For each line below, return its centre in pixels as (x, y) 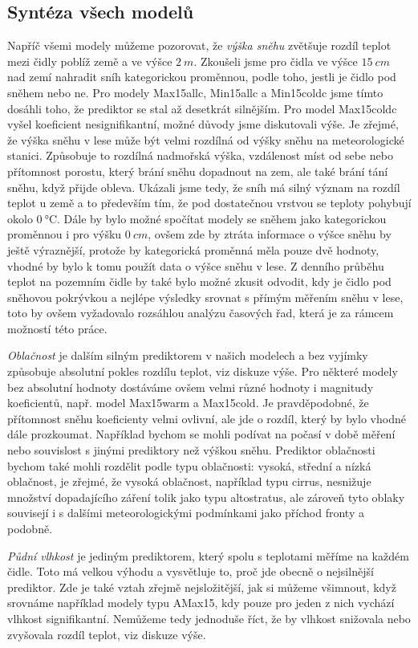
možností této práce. (57, 328)
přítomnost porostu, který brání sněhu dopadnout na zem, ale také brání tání (198, 171)
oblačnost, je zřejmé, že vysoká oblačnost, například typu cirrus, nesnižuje (189, 481)
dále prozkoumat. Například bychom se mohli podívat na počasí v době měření (201, 434)
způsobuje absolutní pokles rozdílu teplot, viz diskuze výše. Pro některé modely (203, 371)
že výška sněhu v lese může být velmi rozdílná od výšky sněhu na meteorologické (206, 139)
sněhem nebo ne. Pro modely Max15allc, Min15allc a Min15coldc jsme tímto (195, 92)
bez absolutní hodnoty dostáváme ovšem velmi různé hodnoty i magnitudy (191, 387)
